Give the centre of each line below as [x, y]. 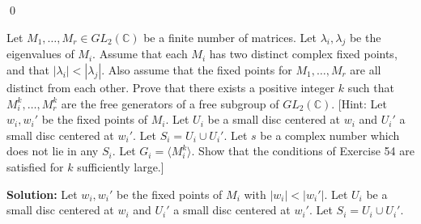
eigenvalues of [40, 54]
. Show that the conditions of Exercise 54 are [303, 151]
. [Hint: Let [359, 103]
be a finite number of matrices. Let [230, 37]
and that [28, 69]
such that [371, 87]
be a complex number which [330, 135]
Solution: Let [42, 194]
